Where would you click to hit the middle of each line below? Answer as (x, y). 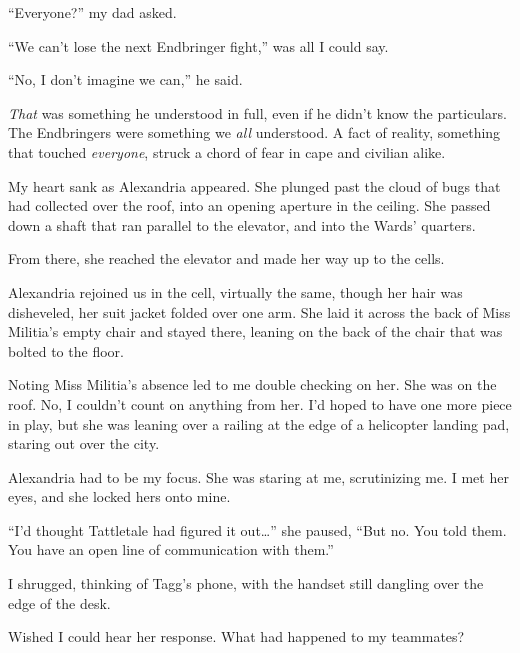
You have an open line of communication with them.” (171, 549)
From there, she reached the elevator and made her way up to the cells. (226, 258)
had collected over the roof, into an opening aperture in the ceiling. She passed (249, 205)
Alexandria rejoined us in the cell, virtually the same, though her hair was (235, 291)
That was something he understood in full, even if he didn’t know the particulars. (257, 112)
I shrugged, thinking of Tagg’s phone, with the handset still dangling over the (246, 583)
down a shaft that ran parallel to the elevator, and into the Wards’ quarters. (242, 224)
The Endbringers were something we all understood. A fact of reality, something (254, 132)
